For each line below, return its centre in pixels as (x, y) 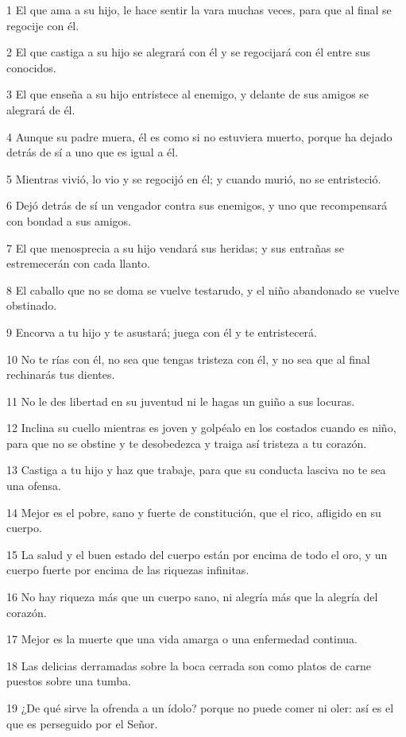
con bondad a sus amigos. (69, 220)
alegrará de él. (41, 109)
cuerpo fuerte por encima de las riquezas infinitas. (128, 570)
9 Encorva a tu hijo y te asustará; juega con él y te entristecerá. (162, 332)
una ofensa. (34, 486)
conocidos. (31, 67)
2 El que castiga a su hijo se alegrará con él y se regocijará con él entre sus (189, 52)
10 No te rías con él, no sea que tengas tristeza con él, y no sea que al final (188, 359)
